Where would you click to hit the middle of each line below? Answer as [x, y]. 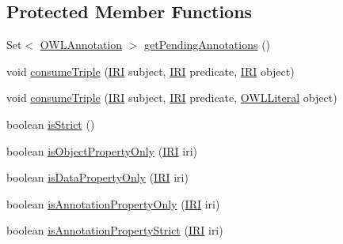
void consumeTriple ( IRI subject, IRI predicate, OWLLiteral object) [172, 98]
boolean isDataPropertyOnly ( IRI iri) [97, 177]
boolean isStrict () [51, 124]
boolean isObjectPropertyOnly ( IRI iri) [102, 150]
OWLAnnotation [81, 45]
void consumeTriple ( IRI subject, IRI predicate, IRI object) [151, 71]
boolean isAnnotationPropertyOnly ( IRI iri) [113, 203]
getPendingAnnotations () [208, 45]
